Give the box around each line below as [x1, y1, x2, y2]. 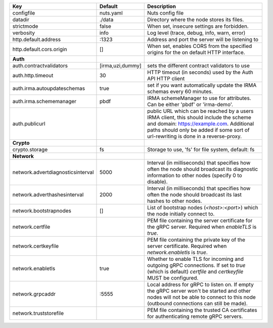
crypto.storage [12, 146, 48, 153]
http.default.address [12, 36, 61, 43]
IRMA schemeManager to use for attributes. [147, 95, 251, 101]
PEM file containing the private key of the [147, 236, 245, 243]
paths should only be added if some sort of [147, 127, 250, 133]
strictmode [12, 23, 38, 30]
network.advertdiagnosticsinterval [12, 169, 94, 176]
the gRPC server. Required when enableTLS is [147, 224, 257, 230]
